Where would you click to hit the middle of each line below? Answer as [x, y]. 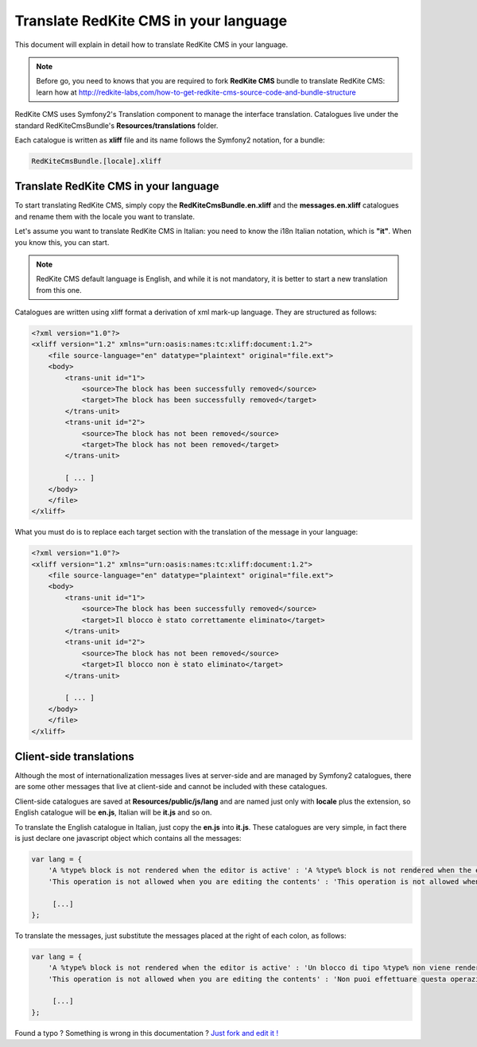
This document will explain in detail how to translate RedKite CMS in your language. [151, 45]
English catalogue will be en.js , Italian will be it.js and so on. [113, 812]
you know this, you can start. [62, 242]
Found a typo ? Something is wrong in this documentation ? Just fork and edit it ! [146, 1033]
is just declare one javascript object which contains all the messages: [128, 839]
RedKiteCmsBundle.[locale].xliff [97, 161]
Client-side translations [74, 756]
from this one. [59, 290]
